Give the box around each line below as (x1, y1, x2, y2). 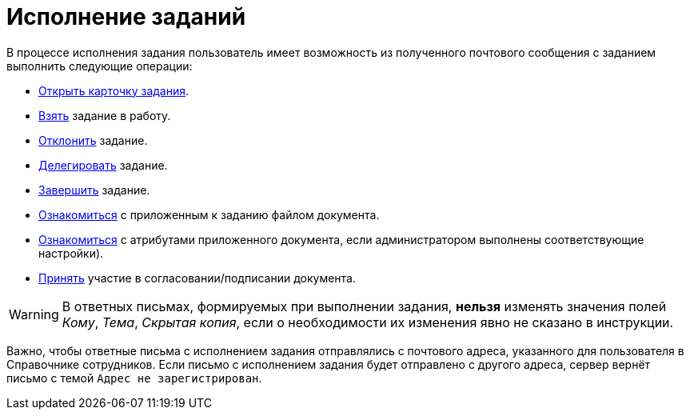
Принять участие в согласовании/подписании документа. (38, 270, 357, 285)
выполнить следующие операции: (6, 58, 193, 73)
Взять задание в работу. (38, 108, 171, 122)
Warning (9, 306, 59, 322)
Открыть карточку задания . (38, 83, 189, 98)
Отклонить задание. (38, 133, 148, 147)
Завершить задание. (38, 182, 150, 197)
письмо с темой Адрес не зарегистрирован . (6, 370, 262, 385)
